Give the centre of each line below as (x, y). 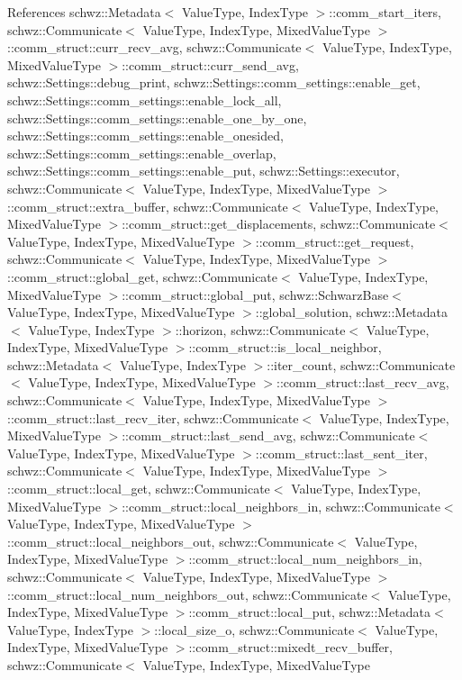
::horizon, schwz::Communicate (260, 329)
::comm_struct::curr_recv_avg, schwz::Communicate (154, 47)
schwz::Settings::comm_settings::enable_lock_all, (145, 100)
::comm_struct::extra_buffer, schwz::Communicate (148, 206)
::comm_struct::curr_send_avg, (210, 64)
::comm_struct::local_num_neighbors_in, (305, 559)
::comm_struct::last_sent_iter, (341, 453)
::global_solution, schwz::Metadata (352, 312)
